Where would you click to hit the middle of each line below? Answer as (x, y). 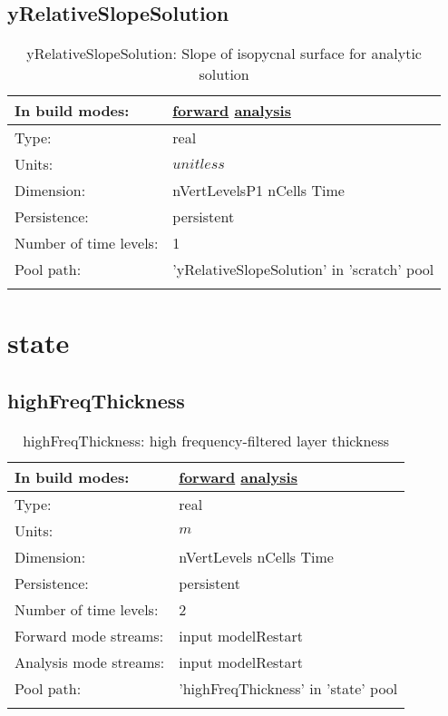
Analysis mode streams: (90, 662)
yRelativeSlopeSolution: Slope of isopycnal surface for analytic (224, 54)
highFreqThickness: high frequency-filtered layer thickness (206, 440)
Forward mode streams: (89, 635)
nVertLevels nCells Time (256, 556)
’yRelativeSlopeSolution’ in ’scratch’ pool (303, 270)
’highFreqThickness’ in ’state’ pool (288, 688)
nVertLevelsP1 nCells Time (258, 191)
